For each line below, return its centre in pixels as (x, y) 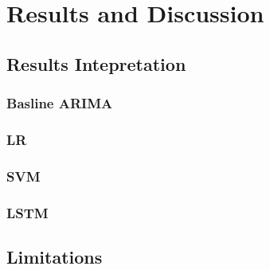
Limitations (55, 256)
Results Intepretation (96, 63)
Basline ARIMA (60, 103)
